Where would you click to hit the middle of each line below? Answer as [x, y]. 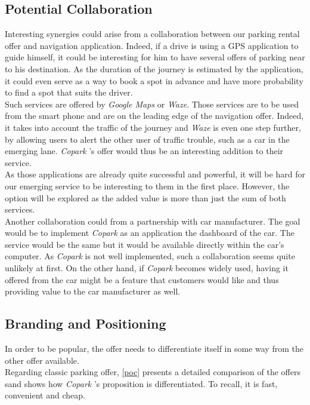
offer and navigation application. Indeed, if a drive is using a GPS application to [152, 45]
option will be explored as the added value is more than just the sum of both [145, 197]
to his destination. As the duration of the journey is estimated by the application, [154, 68]
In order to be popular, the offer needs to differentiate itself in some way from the [154, 349]
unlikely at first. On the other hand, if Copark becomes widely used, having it [147, 268]
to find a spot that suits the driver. [69, 92]
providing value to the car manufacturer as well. [93, 291]
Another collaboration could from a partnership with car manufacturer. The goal [153, 221]
